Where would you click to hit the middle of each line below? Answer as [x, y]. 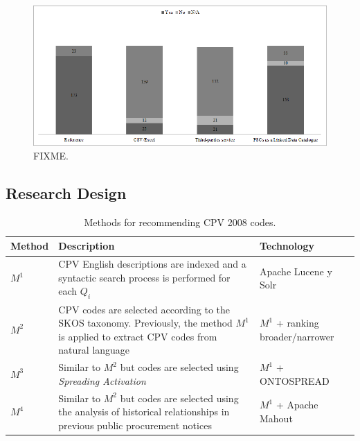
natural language [94, 350]
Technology [287, 246]
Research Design [66, 193]
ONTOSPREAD [294, 380]
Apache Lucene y [296, 271]
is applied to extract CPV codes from [138, 336]
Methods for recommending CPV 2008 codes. [180, 222]
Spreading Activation [102, 380]
